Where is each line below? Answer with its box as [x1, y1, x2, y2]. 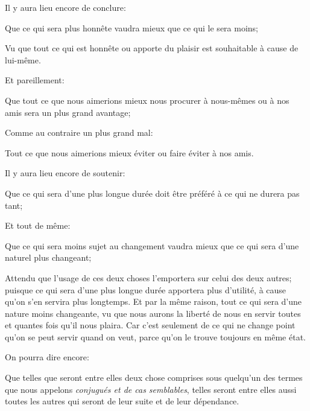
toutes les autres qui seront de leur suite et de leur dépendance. [5, 395, 239, 407]
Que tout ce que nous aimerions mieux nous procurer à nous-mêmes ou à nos [5, 94, 289, 106]
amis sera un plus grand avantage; [5, 106, 131, 118]
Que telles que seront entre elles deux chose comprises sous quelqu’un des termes [5, 371, 303, 384]
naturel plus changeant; [5, 251, 92, 264]
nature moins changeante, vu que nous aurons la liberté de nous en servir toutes [5, 307, 301, 319]
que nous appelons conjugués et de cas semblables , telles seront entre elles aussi [5, 383, 297, 395]
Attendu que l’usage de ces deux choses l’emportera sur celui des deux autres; [5, 271, 292, 284]
